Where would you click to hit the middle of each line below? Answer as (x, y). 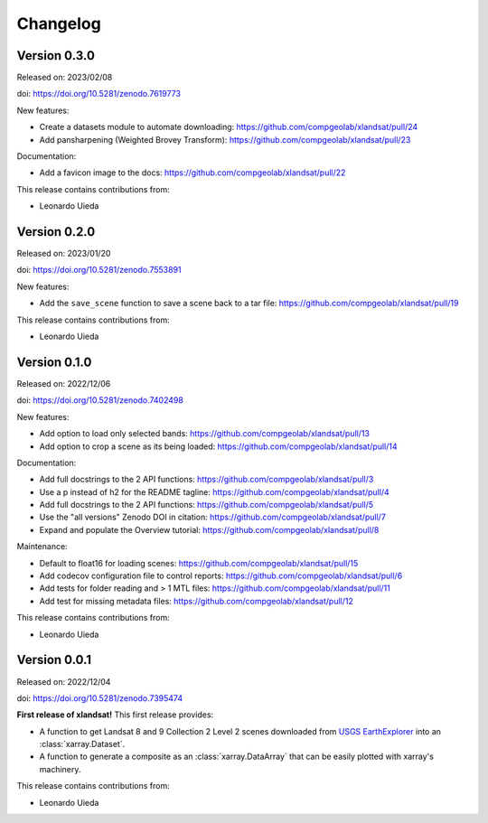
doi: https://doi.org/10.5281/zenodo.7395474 (100, 698)
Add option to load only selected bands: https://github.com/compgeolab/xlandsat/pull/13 (205, 434)
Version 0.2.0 (56, 232)
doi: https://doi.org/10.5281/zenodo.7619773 (99, 94)
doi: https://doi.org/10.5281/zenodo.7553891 (99, 270)
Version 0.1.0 (54, 362)
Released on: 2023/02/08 (65, 78)
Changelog (59, 23)
